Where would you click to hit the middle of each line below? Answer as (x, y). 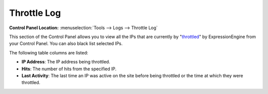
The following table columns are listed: (49, 52)
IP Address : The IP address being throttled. (66, 62)
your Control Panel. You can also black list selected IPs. (66, 44)
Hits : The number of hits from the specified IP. (69, 69)
